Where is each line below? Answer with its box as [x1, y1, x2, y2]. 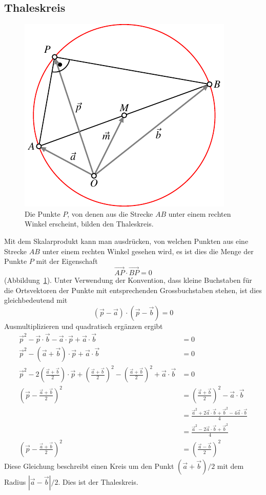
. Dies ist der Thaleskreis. [58, 476, 138, 487]
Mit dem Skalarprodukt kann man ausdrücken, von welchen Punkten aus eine [4, 235, 249, 246]
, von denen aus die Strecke [67, 208, 153, 219]
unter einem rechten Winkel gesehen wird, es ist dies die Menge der [42, 245, 254, 256]
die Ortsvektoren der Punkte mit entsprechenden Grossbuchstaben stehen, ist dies [4, 284, 262, 295]
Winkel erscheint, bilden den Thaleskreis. [25, 218, 154, 229]
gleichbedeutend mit [4, 295, 68, 305]
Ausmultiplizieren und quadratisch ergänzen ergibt [4, 320, 163, 331]
